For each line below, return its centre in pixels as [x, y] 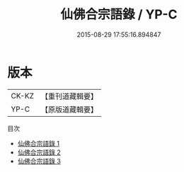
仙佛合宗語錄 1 [39, 143]
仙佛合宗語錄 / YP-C [119, 15]
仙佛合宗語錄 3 [39, 161]
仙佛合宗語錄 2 [39, 152]
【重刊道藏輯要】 [69, 96]
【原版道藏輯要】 [69, 109]
